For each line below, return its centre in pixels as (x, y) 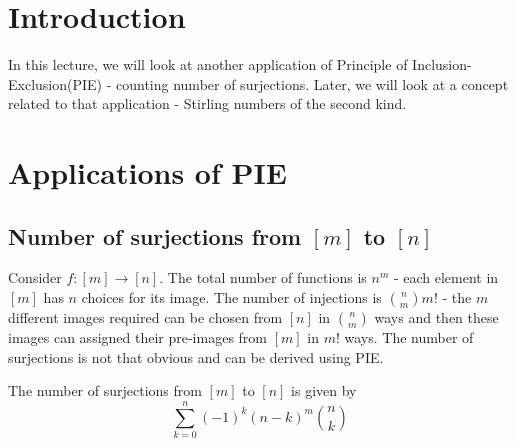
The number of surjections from (105, 390)
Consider (35, 277)
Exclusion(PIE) (55, 83)
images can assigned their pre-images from (137, 337)
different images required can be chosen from (145, 317)
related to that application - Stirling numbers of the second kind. (207, 103)
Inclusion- (442, 64)
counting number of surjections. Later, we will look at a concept (312, 83)
